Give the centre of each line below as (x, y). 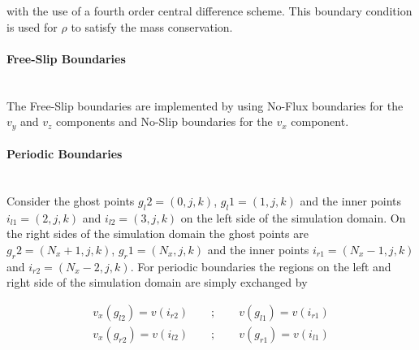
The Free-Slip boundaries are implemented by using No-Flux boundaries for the (205, 105)
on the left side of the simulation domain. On (293, 217)
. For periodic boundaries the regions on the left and (261, 266)
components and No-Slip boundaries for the (164, 121)
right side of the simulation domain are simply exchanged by (157, 282)
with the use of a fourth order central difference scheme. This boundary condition (209, 11)
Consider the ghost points (71, 201)
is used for (32, 26)
